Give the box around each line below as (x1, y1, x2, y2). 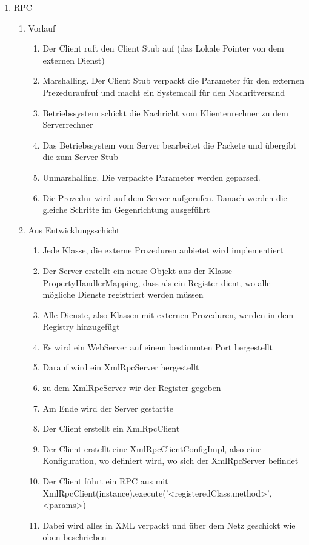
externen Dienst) (42, 53, 105, 66)
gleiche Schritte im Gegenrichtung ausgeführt (42, 203, 210, 216)
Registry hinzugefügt (42, 320, 120, 333)
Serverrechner (42, 118, 93, 131)
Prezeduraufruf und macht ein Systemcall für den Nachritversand (42, 85, 285, 98)
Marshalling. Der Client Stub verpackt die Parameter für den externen (42, 74, 305, 87)
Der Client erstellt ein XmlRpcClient (42, 422, 180, 435)
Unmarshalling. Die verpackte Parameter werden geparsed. (42, 170, 261, 183)
